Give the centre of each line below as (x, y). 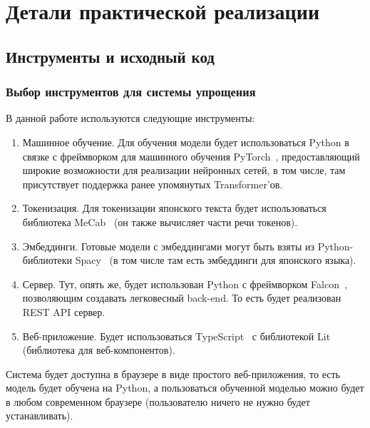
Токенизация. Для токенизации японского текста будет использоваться (174, 208)
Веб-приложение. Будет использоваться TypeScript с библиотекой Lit (176, 336)
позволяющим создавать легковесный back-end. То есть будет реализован (182, 298)
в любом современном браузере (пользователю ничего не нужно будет (158, 401)
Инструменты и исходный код (110, 56)
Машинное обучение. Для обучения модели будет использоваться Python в (186, 142)
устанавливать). (40, 416)
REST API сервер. (64, 311)
